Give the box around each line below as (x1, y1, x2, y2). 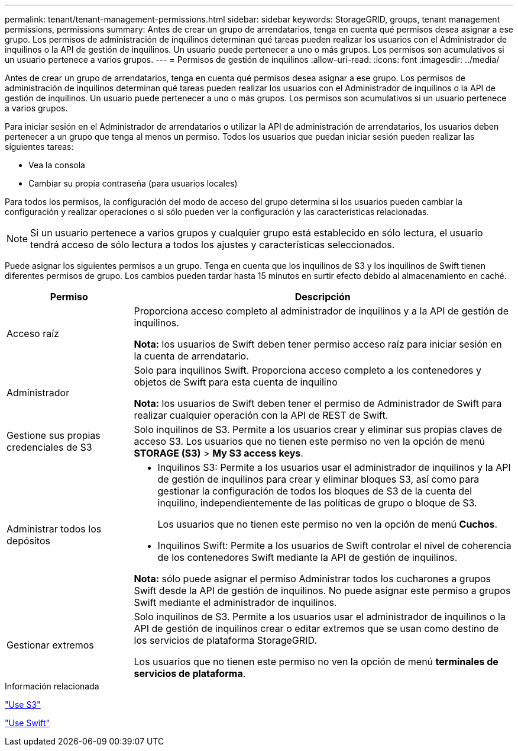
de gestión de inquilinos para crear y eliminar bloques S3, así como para (157, 473, 480, 485)
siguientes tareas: (5, 142, 74, 152)
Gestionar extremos (7, 639, 94, 651)
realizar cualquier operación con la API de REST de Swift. (134, 409, 388, 421)
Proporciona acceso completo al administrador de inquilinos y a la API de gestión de (134, 305, 509, 317)
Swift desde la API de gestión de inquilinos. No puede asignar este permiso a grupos (134, 585, 511, 596)
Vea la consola (28, 160, 85, 170)
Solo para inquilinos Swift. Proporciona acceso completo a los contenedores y (134, 364, 481, 376)
